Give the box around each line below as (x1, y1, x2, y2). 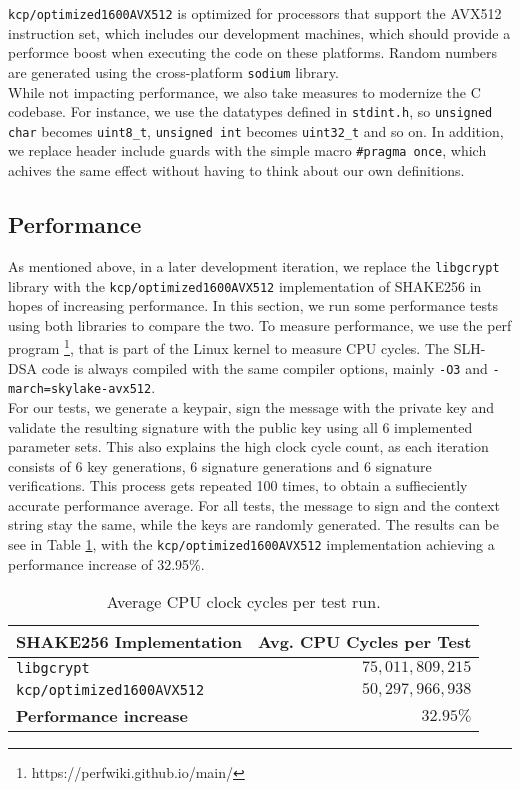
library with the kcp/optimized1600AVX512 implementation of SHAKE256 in (8, 275, 482, 296)
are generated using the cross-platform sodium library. (8, 61, 339, 82)
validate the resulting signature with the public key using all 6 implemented (8, 416, 473, 437)
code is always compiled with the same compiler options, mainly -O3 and (41, 357, 488, 378)
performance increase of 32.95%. (8, 553, 205, 574)
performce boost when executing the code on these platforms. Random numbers (8, 42, 498, 63)
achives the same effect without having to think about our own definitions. (8, 160, 465, 181)
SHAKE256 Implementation (16, 630, 243, 654)
